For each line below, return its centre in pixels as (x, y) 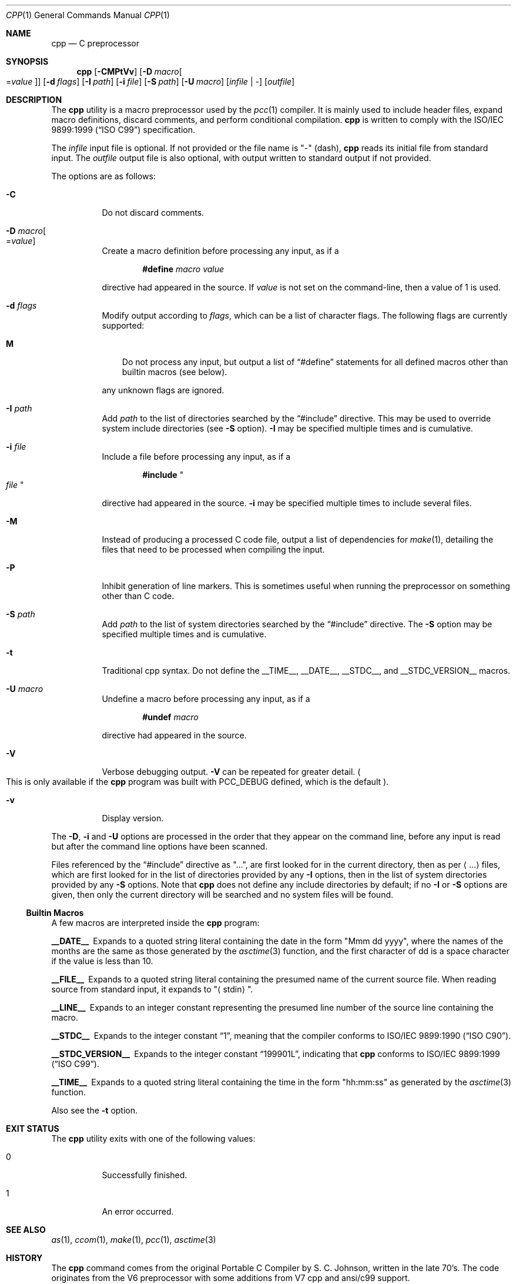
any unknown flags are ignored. (163, 390)
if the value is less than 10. (102, 961)
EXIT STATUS (33, 1128)
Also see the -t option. (95, 1110)
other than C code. (138, 596)
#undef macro (170, 717)
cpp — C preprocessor (95, 43)
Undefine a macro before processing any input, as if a (206, 699)
